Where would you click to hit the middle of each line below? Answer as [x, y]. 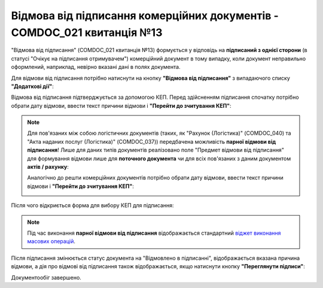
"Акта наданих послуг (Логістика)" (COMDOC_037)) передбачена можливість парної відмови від [152, 141]
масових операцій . [51, 241]
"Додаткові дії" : [32, 86]
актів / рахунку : [48, 167]
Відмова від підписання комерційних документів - [145, 16]
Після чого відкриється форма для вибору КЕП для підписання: [92, 205]
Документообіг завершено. [46, 277]
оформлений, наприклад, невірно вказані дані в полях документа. [96, 67]
